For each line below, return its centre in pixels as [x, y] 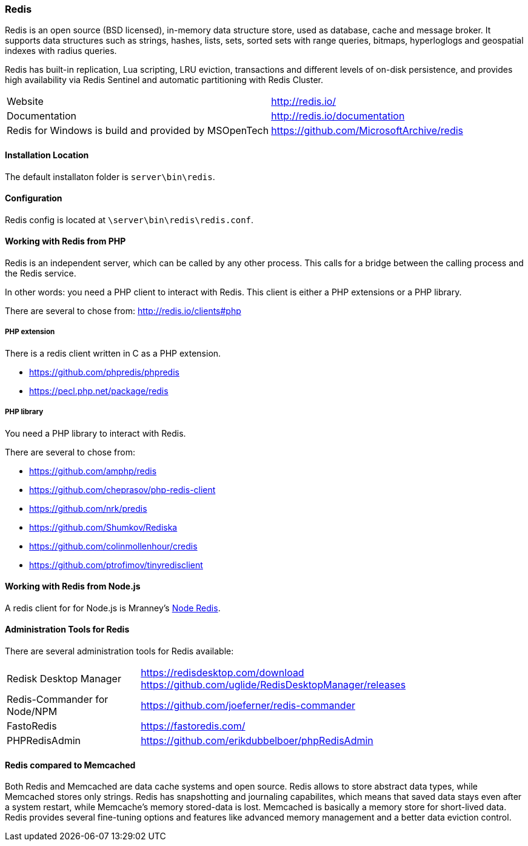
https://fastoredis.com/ [193, 726]
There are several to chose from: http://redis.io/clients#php [123, 311]
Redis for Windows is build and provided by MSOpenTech [138, 131]
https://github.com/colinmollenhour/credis [113, 546]
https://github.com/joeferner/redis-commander [248, 706]
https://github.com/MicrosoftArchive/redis [367, 131]
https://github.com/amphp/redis [93, 471]
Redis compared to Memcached [70, 765]
